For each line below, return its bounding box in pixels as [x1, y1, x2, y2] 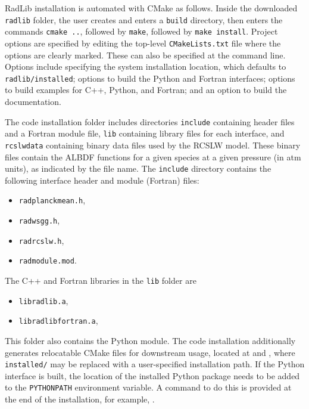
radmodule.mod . [18, 254, 77, 267]
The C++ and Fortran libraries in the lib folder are [5, 274, 196, 287]
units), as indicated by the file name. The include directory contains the [5, 162, 271, 175]
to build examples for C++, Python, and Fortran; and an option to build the [5, 83, 287, 96]
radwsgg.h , [18, 214, 60, 227]
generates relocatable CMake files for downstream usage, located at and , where [5, 346, 295, 358]
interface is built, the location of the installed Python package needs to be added [5, 369, 300, 382]
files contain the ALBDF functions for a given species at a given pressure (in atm [5, 150, 301, 163]
